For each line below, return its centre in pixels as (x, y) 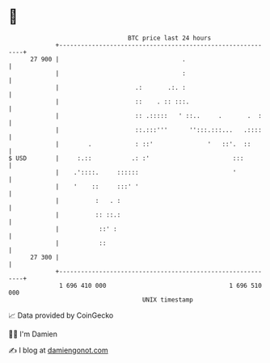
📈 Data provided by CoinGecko (61, 315)
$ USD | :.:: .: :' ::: (126, 158)
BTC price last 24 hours (170, 38)
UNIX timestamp (168, 300)
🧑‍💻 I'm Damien (33, 334)
